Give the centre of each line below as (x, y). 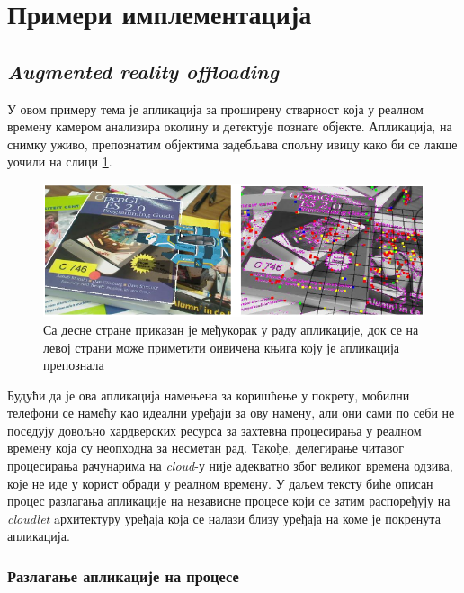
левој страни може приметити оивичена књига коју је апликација (221, 347)
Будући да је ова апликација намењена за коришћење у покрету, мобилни (209, 395)
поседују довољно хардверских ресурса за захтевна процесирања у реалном (214, 430)
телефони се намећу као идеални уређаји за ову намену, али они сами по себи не (231, 413)
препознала (74, 365)
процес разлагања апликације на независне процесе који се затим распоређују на (229, 501)
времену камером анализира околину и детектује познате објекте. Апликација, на (230, 126)
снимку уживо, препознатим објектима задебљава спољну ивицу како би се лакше (232, 144)
